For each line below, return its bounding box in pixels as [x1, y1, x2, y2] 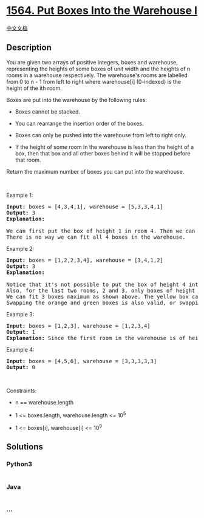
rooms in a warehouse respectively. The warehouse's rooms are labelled [6, 71, 188, 79]
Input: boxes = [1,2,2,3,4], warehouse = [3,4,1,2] [6, 256, 164, 264]
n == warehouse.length [15, 398, 74, 406]
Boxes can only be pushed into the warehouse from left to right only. [15, 131, 187, 138]
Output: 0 [6, 364, 35, 370]
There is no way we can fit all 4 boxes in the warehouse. [6, 233, 186, 240]
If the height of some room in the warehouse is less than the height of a [15, 143, 194, 151]
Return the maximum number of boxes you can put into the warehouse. [6, 168, 185, 175]
